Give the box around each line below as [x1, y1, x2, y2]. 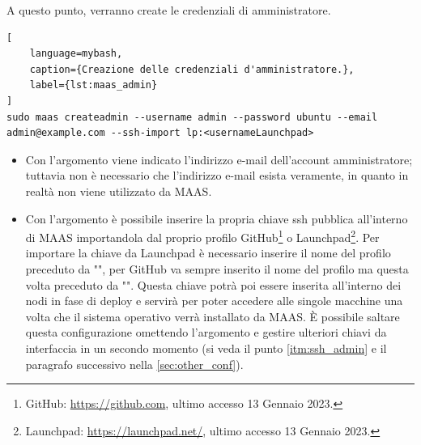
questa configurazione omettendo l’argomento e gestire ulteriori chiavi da [25, 324, 387, 341]
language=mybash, [29, 48, 123, 60]
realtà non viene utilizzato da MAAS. [25, 182, 212, 199]
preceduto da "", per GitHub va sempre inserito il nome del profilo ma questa [25, 260, 409, 277]
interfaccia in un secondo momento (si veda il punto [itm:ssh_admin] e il [25, 339, 387, 356]
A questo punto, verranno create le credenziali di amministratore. [6, 2, 331, 18]
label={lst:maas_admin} [29, 79, 158, 91]
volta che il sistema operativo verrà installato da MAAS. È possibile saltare [25, 307, 400, 324]
